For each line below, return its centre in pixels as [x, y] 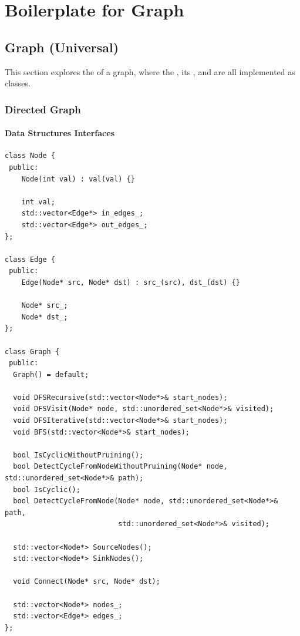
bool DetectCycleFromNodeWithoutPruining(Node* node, [120, 467]
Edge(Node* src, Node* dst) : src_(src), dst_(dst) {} [131, 282]
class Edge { [30, 259]
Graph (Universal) [62, 47]
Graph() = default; [51, 374]
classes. [18, 83]
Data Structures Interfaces [60, 133]
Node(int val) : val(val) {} [78, 179]
